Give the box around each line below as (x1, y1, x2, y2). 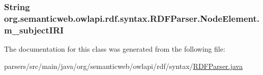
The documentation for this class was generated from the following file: (4, 44, 225, 54)
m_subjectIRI (4, 23, 64, 36)
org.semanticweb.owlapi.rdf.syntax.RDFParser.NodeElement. (4, 12, 259, 24)
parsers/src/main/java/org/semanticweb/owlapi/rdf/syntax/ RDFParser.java (4, 60, 243, 71)
